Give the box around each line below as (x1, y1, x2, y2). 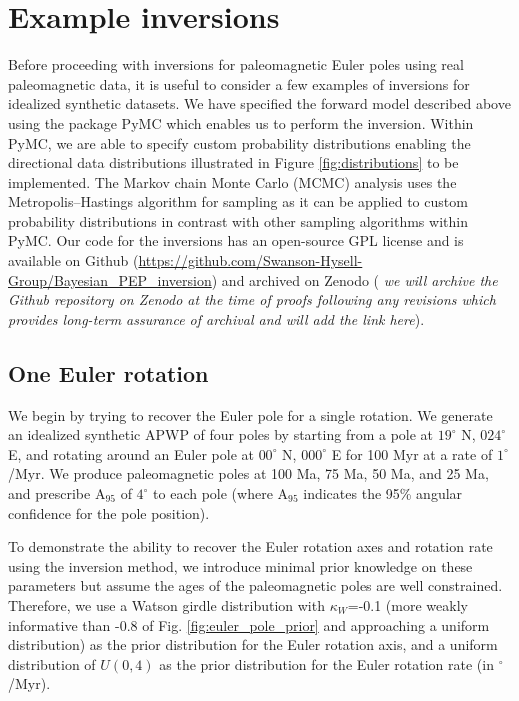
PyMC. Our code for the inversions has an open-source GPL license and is (8, 230, 464, 251)
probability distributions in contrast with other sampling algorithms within (8, 210, 468, 231)
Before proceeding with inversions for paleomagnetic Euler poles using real (8, 54, 464, 75)
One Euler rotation (8, 357, 209, 388)
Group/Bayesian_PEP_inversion (8, 269, 212, 290)
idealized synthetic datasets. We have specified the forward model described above (8, 93, 511, 114)
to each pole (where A (153, 483, 289, 504)
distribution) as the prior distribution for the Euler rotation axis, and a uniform (8, 634, 498, 655)
